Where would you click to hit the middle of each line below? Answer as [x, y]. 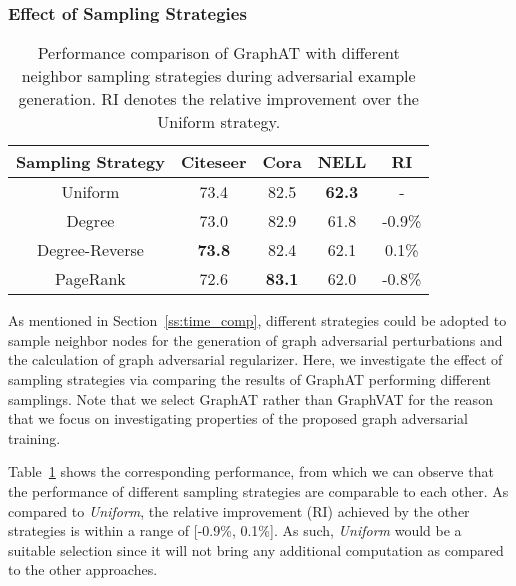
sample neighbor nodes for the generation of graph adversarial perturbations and [255, 339]
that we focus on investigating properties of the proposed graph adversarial [238, 418]
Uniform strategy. [219, 122]
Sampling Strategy [90, 162]
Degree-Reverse [90, 250]
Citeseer [213, 162]
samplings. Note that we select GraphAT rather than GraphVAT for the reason [250, 398]
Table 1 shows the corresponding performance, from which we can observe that [251, 471]
